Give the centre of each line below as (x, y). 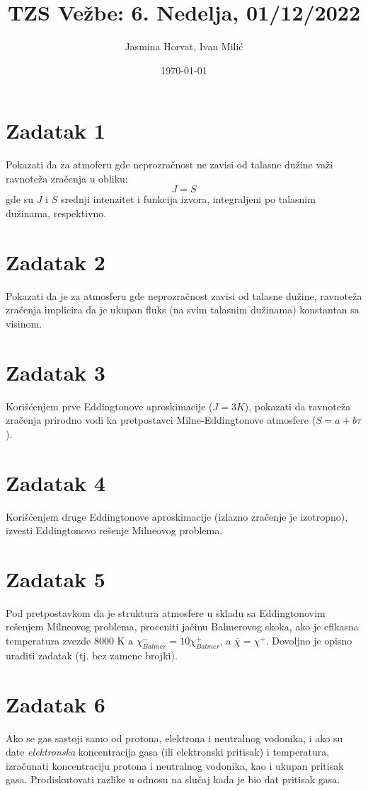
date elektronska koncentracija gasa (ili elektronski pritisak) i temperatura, (168, 752)
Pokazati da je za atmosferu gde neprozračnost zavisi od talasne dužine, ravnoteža (184, 295)
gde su (19, 199)
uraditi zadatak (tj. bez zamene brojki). (92, 655)
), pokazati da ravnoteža (298, 406)
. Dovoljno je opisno (309, 641)
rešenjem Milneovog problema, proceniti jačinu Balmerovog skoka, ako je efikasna (182, 627)
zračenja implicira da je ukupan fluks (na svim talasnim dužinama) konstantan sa (183, 310)
